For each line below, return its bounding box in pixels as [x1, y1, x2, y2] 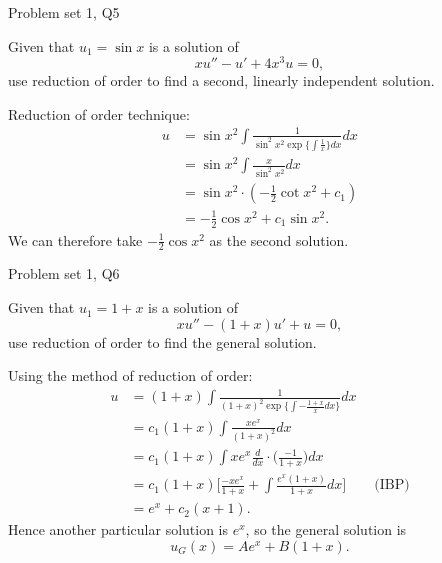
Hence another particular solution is [8, 519, 229, 540]
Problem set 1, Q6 [8, 263, 120, 284]
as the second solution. [209, 229, 349, 250]
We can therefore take [8, 229, 143, 250]
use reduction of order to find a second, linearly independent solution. [8, 70, 435, 91]
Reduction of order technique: [8, 103, 190, 124]
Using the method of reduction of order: [8, 365, 253, 386]
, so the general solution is [245, 519, 407, 540]
